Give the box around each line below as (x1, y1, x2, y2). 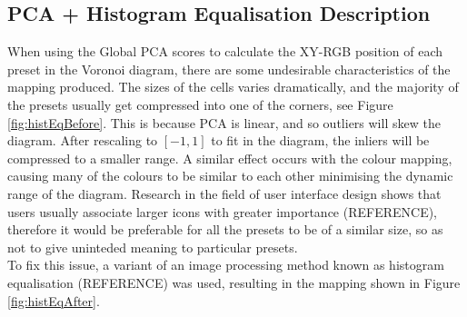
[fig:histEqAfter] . (7, 291, 100, 310)
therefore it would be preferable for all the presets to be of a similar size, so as (7, 220, 443, 239)
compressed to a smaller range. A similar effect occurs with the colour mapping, (7, 148, 452, 167)
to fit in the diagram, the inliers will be (211, 131, 430, 150)
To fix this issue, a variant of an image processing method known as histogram (7, 255, 444, 274)
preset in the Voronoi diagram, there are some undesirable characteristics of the (7, 59, 451, 78)
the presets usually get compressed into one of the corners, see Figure (7, 94, 393, 114)
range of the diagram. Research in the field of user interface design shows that (7, 183, 442, 203)
